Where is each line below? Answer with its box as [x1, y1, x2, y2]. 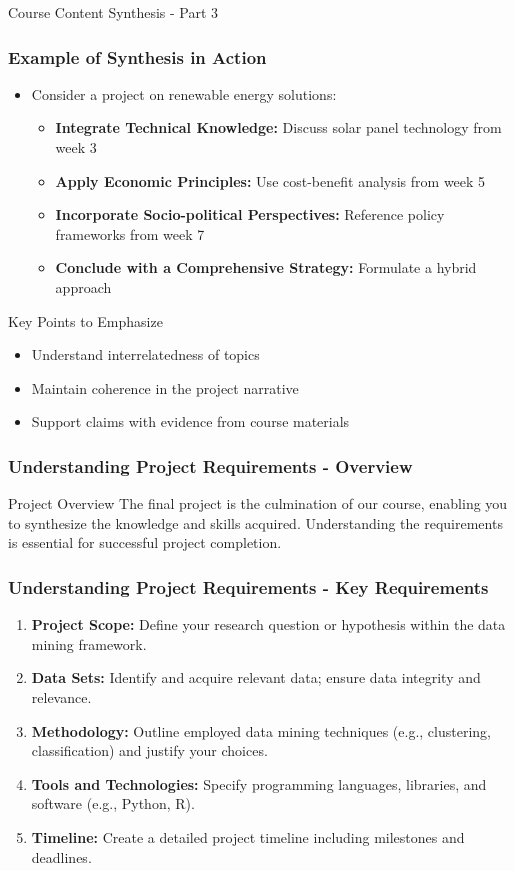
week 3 [55, 137, 97, 157]
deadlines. [31, 846, 92, 867]
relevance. [31, 686, 92, 707]
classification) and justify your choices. [31, 740, 268, 761]
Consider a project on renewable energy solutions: [31, 83, 337, 104]
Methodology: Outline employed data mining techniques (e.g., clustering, [31, 720, 491, 741]
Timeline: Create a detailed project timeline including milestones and [31, 826, 465, 847]
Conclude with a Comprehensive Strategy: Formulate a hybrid [55, 257, 477, 278]
